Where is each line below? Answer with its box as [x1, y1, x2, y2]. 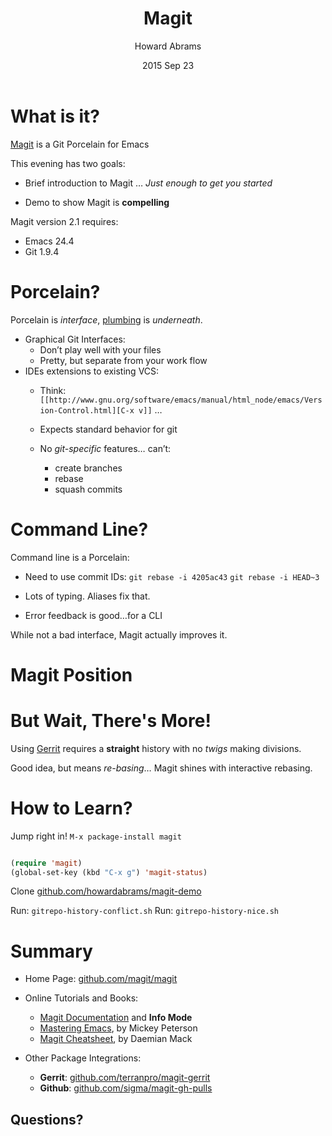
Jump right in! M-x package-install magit [10, 830, 182, 842]
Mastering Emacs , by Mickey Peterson [39, 1022, 198, 1034]
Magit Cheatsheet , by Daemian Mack [39, 1033, 193, 1045]
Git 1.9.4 [24, 245, 60, 257]
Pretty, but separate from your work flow [39, 354, 208, 366]
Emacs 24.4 [24, 235, 75, 247]
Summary [10, 940, 93, 962]
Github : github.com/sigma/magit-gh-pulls [39, 1082, 213, 1094]
